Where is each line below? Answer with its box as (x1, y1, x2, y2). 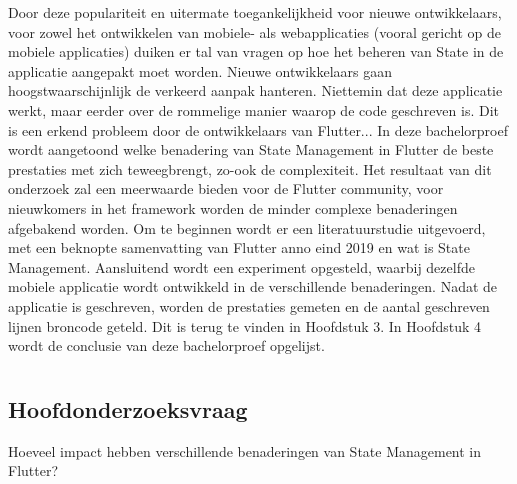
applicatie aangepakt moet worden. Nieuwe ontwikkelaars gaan (8, 60, 392, 81)
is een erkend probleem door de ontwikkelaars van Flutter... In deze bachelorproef (8, 119, 508, 140)
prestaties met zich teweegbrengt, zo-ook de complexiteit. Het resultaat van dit (8, 158, 492, 179)
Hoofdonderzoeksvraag (8, 393, 248, 424)
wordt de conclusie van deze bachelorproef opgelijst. (8, 335, 325, 356)
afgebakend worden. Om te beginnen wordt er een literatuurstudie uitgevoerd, (8, 217, 486, 238)
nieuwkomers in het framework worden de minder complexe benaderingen (8, 197, 458, 218)
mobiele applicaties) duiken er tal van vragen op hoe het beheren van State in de (8, 41, 504, 62)
